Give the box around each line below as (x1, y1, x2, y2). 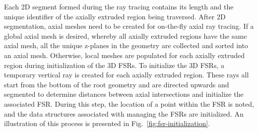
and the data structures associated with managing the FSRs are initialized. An (4, 108, 244, 119)
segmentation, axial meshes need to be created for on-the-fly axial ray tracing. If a (4, 21, 254, 31)
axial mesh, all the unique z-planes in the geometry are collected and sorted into (4, 40, 248, 51)
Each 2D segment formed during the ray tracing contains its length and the (4, 1, 234, 11)
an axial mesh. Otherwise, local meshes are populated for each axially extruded (4, 50, 245, 60)
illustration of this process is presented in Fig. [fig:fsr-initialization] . (4, 118, 210, 129)
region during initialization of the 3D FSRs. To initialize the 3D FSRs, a (4, 60, 224, 70)
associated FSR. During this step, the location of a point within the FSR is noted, (4, 98, 254, 109)
